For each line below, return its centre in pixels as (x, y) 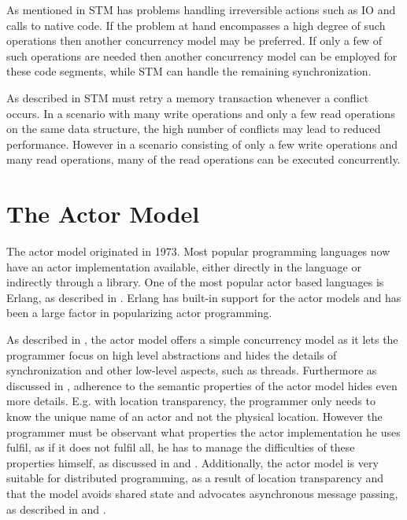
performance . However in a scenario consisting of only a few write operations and (202, 144)
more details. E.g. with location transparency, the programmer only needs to (191, 401)
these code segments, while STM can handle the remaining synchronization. (189, 71)
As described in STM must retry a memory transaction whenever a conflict (188, 97)
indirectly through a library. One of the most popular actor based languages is (195, 282)
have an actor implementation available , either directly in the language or (184, 266)
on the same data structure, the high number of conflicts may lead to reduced (194, 129)
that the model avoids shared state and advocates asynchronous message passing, (202, 493)
